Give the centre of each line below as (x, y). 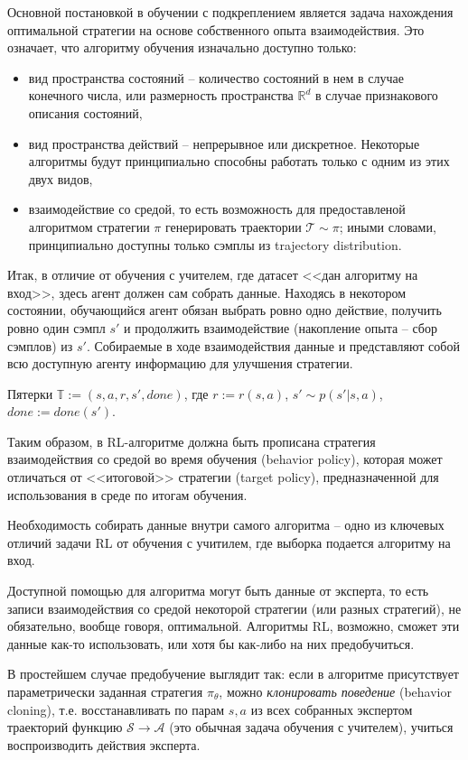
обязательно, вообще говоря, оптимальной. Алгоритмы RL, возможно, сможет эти (234, 626)
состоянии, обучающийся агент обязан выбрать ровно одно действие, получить (225, 310)
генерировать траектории (233, 226)
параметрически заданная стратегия (105, 691)
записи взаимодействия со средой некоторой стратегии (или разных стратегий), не (234, 608)
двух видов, (61, 178)
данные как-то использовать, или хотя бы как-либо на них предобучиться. (211, 643)
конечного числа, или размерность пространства (161, 95)
